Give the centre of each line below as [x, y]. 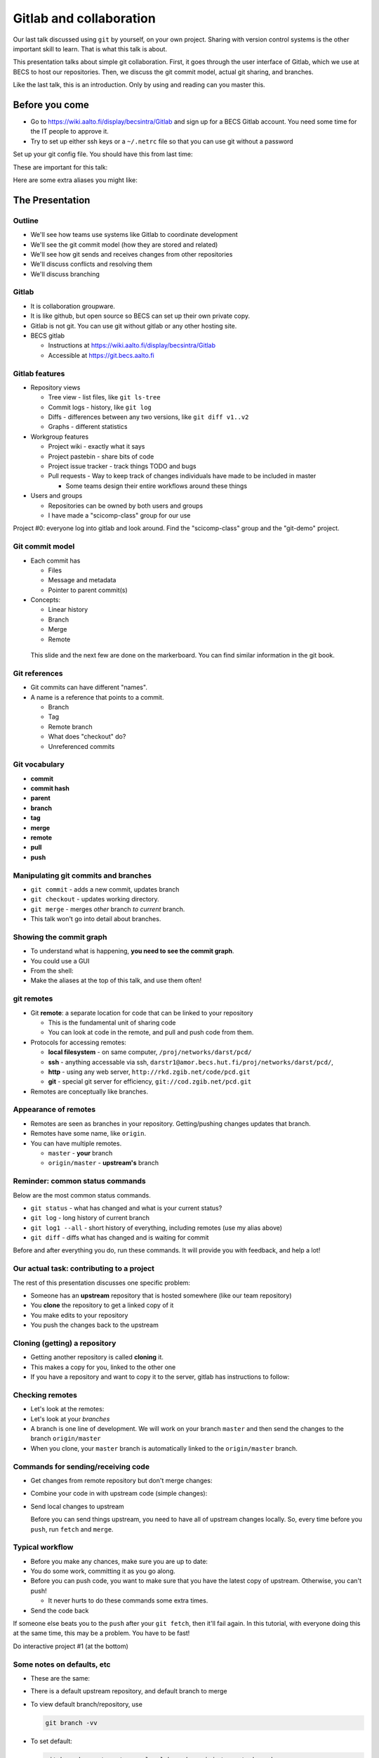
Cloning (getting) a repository [65, 1343]
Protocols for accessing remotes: [78, 1042]
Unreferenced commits [81, 746]
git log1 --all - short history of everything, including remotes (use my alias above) [157, 1228]
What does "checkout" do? [87, 737]
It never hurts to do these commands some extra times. [128, 1600]
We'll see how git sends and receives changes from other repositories [132, 254]
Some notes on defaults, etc [62, 1664]
